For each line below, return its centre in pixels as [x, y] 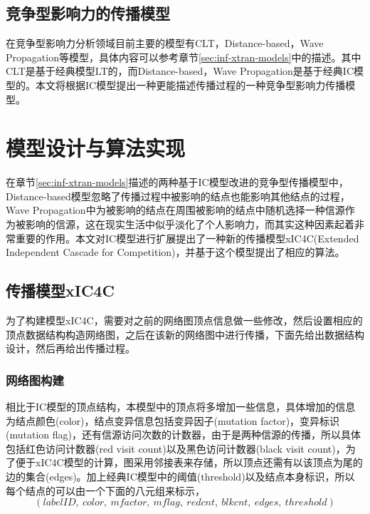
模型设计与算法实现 [96, 148]
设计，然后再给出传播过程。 [70, 348]
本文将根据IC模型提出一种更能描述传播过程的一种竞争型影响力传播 [190, 84]
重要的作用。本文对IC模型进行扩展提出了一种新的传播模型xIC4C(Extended [187, 238]
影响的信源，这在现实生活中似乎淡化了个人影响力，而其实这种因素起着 [190, 224]
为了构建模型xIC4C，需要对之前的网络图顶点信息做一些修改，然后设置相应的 [184, 320]
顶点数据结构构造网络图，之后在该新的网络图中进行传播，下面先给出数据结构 [185, 334]
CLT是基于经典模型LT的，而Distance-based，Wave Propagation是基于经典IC [180, 71]
